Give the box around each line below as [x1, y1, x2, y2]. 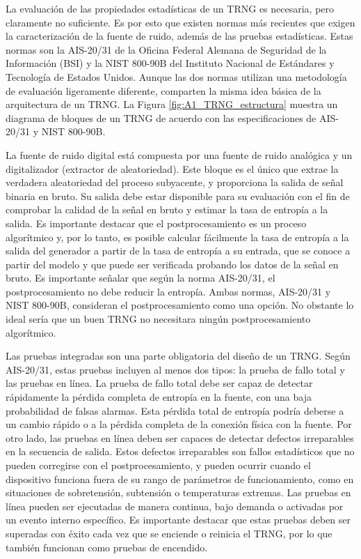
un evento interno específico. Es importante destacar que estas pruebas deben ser [6, 512, 351, 527]
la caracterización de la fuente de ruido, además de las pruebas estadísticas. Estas [6, 29, 353, 43]
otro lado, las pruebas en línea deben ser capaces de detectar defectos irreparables [6, 430, 354, 445]
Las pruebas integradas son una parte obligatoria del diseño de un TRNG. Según [6, 349, 351, 363]
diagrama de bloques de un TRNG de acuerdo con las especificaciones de [6, 110, 316, 125]
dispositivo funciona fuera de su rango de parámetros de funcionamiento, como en [6, 471, 354, 486]
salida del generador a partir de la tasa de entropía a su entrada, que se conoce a [6, 243, 351, 258]
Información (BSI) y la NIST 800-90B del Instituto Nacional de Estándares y [6, 56, 335, 70]
